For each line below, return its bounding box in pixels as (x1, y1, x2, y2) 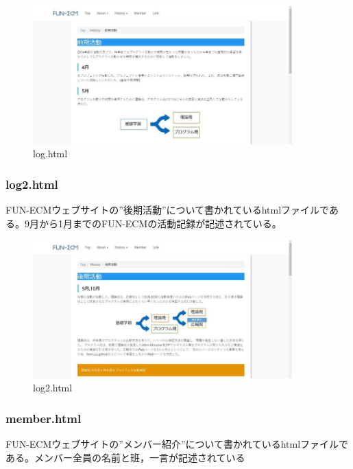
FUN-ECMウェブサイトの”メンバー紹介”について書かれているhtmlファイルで (5, 436, 349, 450)
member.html (5, 409, 82, 426)
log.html (33, 146, 68, 161)
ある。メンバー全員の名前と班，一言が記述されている (5, 450, 245, 464)
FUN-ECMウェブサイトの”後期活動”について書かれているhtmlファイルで (5, 203, 329, 217)
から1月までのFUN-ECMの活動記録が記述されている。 (38, 216, 282, 230)
